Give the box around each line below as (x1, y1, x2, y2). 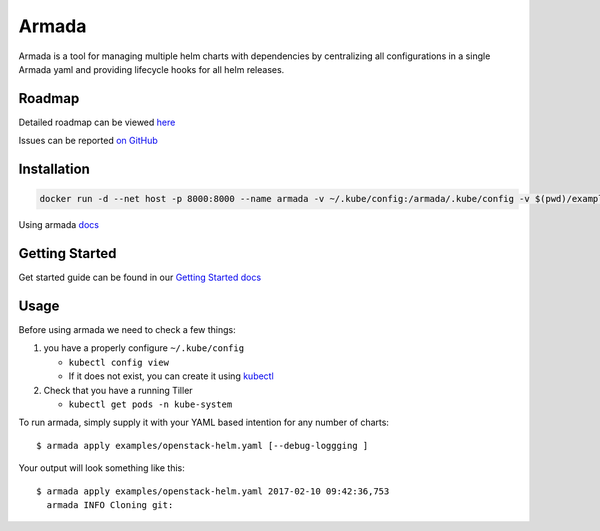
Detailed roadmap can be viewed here (18, 116, 176, 128)
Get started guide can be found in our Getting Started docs (18, 271, 262, 284)
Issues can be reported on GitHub (18, 135, 159, 147)
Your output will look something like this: (18, 462, 185, 474)
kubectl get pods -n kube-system (68, 398, 233, 410)
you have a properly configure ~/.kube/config (43, 342, 245, 354)
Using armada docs (18, 219, 100, 231)
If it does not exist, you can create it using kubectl (68, 370, 274, 382)
